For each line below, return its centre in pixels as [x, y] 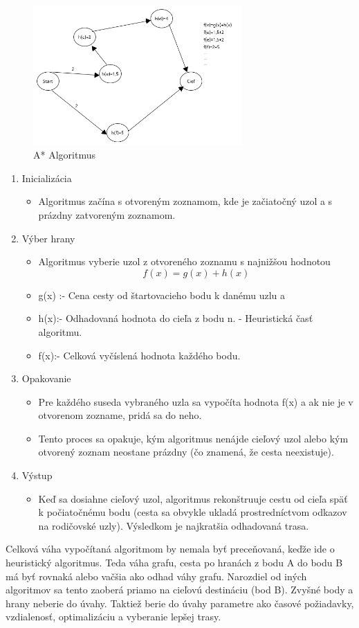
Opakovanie [46, 378]
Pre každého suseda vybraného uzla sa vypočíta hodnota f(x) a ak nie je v [196, 401]
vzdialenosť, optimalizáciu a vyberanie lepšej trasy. [113, 617]
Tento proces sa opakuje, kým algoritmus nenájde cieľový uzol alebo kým [193, 438]
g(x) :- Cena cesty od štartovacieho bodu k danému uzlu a [162, 295]
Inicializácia [47, 178]
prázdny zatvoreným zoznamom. [107, 214]
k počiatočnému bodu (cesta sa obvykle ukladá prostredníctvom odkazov [193, 512]
